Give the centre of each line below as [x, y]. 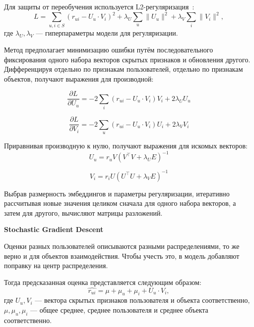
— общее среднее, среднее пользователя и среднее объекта [119, 310]
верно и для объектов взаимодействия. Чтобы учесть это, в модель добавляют [122, 256]
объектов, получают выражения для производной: [79, 78]
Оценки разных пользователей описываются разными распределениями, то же [122, 246]
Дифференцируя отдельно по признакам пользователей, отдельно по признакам [124, 69]
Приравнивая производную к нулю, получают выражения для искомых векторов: [126, 146]
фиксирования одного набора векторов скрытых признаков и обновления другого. [127, 59]
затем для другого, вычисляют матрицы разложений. [83, 212]
